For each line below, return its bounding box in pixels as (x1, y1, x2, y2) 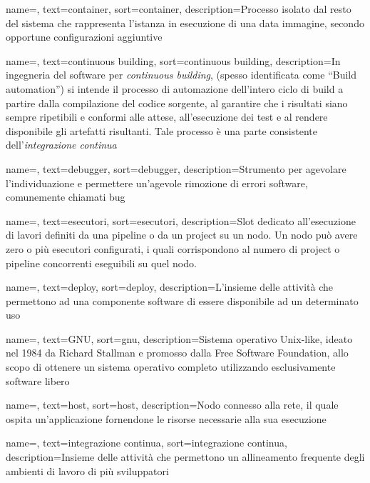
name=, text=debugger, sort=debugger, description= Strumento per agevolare (6, 161, 346, 176)
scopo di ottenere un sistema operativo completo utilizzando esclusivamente (6, 359, 336, 374)
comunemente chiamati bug (6, 189, 125, 204)
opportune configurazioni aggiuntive (6, 29, 163, 44)
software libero (6, 373, 70, 388)
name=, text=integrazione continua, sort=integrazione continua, (6, 435, 287, 450)
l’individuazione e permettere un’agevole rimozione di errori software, (6, 175, 308, 190)
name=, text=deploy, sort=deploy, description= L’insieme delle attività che (6, 279, 334, 294)
